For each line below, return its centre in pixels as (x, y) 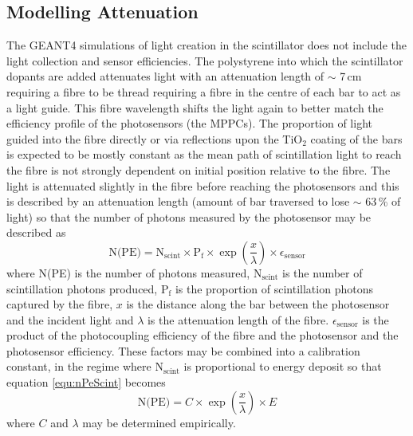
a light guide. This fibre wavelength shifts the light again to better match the (195, 107)
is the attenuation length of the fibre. (238, 319)
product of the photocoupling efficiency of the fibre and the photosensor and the (203, 335)
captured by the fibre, (60, 304)
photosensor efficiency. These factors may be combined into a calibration (183, 350)
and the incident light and (70, 319)
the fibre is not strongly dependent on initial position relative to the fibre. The (199, 169)
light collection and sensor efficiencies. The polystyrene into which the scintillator (205, 60)
